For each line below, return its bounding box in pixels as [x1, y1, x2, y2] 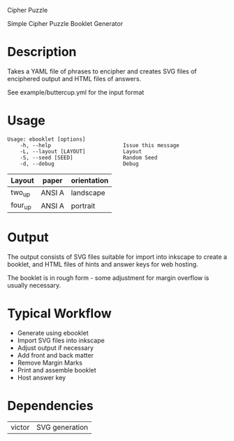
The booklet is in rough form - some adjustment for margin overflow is [7, 274, 210, 282]
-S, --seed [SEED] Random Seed [20, 154, 158, 161]
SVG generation [36, 423, 89, 433]
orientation [71, 175, 109, 185]
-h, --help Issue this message [20, 141, 180, 149]
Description [7, 44, 77, 60]
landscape [71, 188, 106, 198]
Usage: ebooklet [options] [7, 136, 86, 143]
